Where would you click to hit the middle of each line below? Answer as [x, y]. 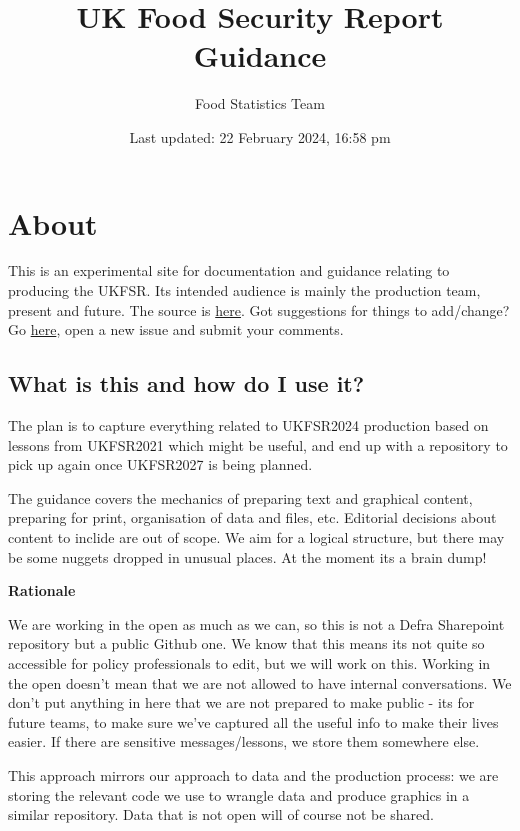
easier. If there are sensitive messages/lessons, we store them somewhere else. [244, 741]
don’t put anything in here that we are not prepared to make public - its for [241, 702]
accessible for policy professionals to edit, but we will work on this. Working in [249, 662]
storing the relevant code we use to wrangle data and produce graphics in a [239, 794]
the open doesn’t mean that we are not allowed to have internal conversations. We [260, 682]
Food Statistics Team [260, 103]
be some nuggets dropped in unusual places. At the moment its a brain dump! [247, 556]
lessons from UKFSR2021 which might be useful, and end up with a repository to [258, 444]
